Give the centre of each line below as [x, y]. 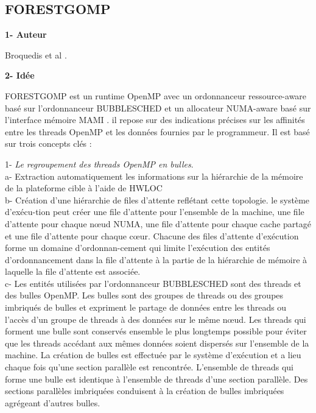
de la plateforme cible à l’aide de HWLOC [84, 188]
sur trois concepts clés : [48, 143]
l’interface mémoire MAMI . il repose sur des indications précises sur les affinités [155, 120]
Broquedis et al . [36, 55]
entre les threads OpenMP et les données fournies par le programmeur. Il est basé [157, 131]
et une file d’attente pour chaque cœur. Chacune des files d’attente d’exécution [152, 235]
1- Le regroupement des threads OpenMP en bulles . [99, 164]
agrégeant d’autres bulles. [53, 402]
